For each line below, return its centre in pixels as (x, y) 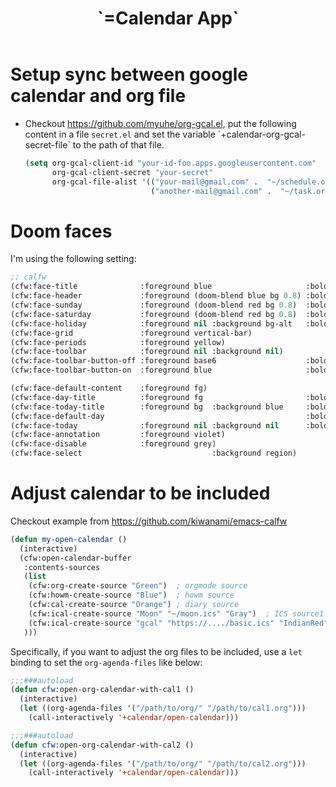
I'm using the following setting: (73, 259)
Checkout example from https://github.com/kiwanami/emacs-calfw (149, 521)
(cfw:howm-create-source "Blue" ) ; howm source (131, 595)
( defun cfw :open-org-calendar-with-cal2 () (102, 745)
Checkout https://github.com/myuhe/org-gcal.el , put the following (160, 123)
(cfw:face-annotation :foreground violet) (118, 435)
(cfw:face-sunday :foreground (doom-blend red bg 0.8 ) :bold (169, 305)
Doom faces (61, 231)
